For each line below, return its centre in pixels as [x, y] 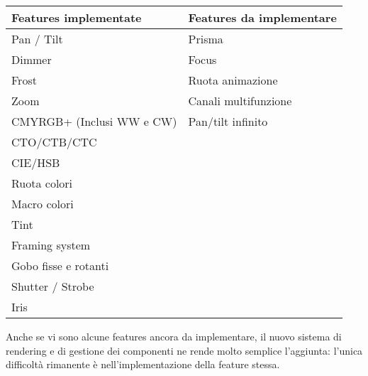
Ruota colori [42, 183]
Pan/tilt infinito [228, 121]
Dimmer [32, 59]
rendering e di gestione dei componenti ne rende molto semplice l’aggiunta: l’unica [184, 350]
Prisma [206, 39]
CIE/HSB [36, 162]
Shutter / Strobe [53, 286]
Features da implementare [262, 17]
